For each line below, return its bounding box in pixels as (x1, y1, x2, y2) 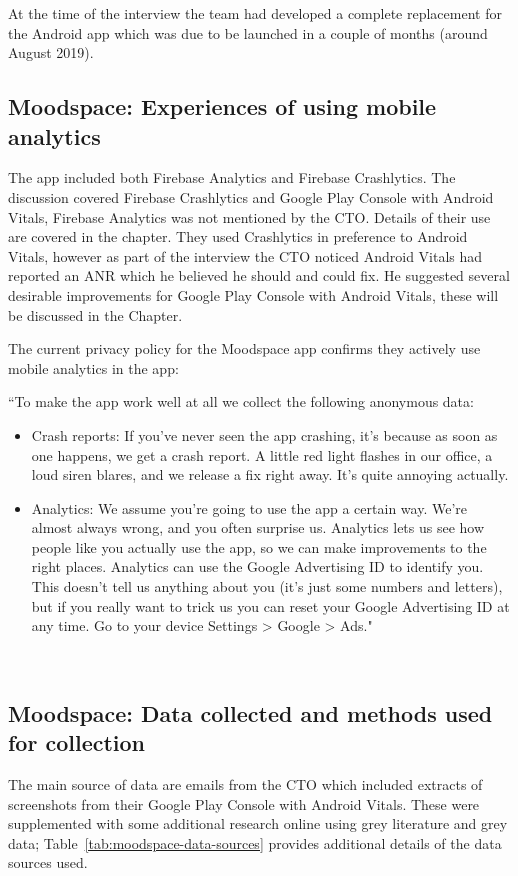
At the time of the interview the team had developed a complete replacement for (8, 3, 502, 23)
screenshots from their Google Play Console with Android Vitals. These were (8, 793, 480, 814)
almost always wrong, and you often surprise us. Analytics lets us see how (31, 517, 485, 538)
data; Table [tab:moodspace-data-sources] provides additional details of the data (8, 832, 502, 853)
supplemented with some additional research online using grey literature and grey (8, 813, 508, 834)
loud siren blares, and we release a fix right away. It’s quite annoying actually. (31, 464, 509, 485)
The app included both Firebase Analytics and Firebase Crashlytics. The (8, 167, 456, 188)
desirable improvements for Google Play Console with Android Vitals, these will (8, 284, 499, 305)
